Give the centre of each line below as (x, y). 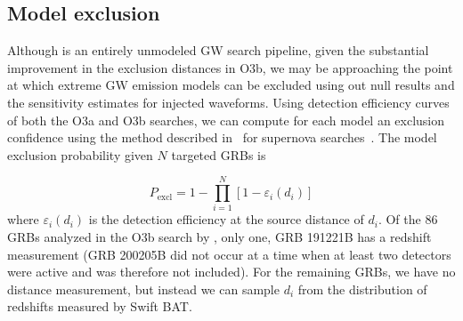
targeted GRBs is (219, 154)
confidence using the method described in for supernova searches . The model (222, 137)
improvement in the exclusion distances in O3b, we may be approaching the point (230, 67)
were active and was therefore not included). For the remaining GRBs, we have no (231, 272)
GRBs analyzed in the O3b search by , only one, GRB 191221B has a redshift (219, 237)
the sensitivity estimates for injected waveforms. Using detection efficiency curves (228, 102)
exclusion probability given (80, 154)
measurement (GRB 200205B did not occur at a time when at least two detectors (229, 254)
